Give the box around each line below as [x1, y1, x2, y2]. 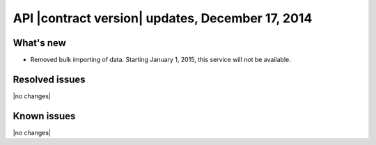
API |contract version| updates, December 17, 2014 [13, 10, 313, 26]
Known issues [13, 110, 76, 122]
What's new [13, 37, 66, 49]
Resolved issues [13, 73, 86, 85]
